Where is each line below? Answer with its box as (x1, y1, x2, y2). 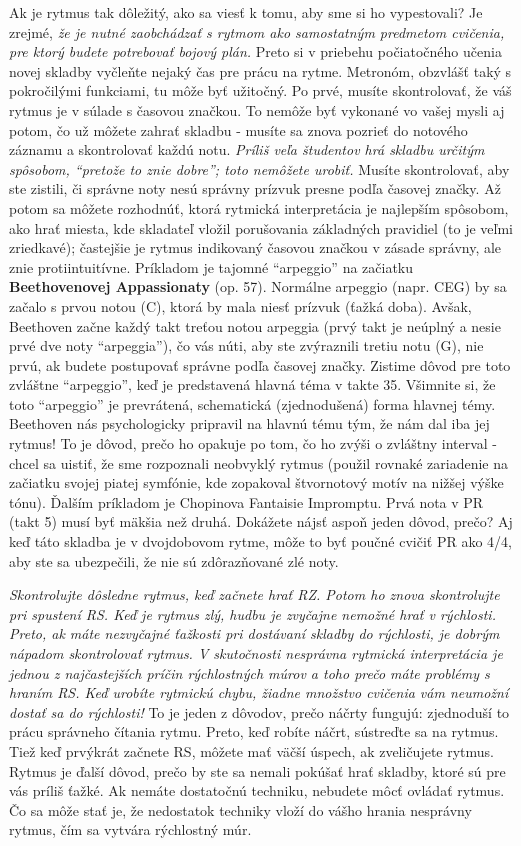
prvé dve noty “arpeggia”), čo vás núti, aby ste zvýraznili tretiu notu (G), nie (9, 335, 484, 356)
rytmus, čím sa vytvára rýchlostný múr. (9, 819, 252, 840)
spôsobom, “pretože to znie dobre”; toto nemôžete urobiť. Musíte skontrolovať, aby (9, 158, 510, 179)
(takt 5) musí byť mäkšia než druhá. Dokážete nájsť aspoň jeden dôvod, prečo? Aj (9, 511, 513, 532)
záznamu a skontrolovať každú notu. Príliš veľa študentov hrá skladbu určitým (9, 139, 485, 160)
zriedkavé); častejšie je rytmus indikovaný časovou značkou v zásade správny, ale (9, 237, 502, 258)
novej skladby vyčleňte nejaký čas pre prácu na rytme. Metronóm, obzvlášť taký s (9, 60, 512, 81)
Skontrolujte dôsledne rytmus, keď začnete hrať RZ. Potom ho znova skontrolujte (9, 584, 500, 605)
